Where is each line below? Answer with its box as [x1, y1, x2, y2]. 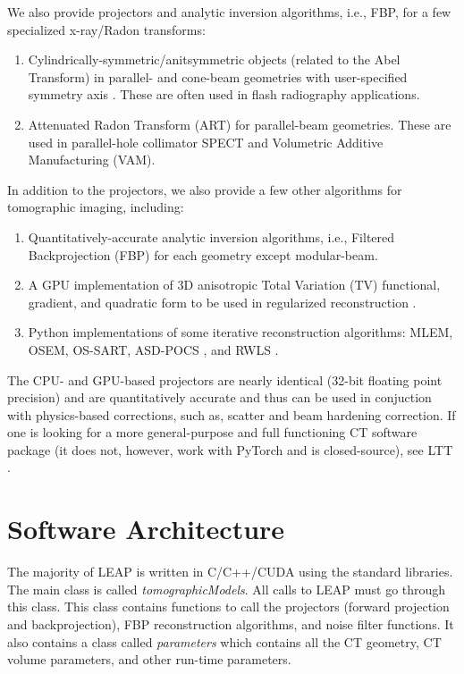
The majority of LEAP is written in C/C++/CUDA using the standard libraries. [7, 562, 453, 581]
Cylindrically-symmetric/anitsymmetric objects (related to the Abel [28, 50, 401, 69]
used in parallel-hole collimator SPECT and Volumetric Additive [28, 132, 384, 151]
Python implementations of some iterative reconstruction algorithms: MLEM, [28, 323, 453, 341]
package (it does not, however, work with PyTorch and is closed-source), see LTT [7, 440, 453, 459]
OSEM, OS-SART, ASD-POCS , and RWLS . [28, 340, 279, 358]
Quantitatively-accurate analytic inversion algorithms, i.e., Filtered [28, 227, 395, 246]
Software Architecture [7, 510, 285, 547]
